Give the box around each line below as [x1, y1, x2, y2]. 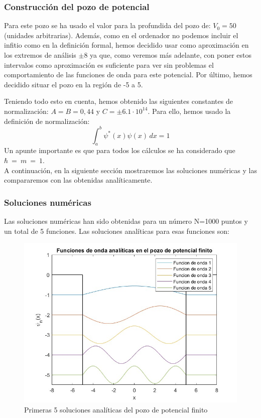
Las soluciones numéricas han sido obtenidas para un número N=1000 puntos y [4, 216, 248, 226]
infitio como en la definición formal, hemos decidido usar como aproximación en [4, 40, 249, 50]
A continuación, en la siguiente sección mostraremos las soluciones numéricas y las [4, 165, 257, 175]
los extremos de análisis [4, 50, 76, 60]
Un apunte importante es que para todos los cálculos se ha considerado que [4, 145, 235, 156]
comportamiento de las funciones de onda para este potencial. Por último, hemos [4, 69, 252, 80]
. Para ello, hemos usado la [148, 105, 231, 116]
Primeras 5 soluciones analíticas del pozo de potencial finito [24, 404, 208, 414]
